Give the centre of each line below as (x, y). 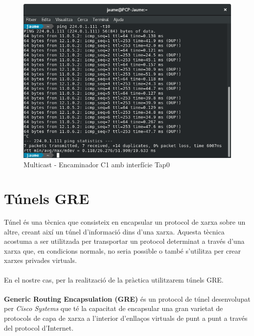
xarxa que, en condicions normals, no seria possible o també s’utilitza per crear (123, 250)
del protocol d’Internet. (39, 327)
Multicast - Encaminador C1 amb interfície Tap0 (97, 165)
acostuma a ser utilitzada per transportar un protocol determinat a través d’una (124, 241)
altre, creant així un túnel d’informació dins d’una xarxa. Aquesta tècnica (114, 231)
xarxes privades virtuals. (40, 260)
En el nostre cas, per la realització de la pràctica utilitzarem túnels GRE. (114, 279)
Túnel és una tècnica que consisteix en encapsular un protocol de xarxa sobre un (125, 222)
